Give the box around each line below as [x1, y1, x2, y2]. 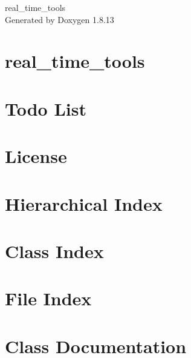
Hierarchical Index [5, 191, 163, 216]
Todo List [5, 96, 86, 121]
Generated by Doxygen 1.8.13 [5, 13, 114, 25]
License [5, 144, 67, 168]
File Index [5, 286, 92, 311]
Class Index [5, 238, 104, 263]
